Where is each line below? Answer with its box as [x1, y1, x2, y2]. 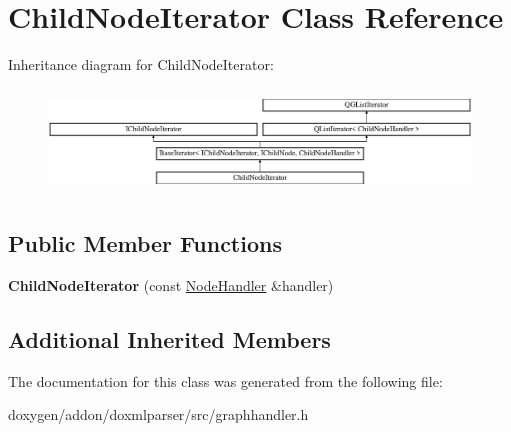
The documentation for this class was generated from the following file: [8, 370, 443, 391]
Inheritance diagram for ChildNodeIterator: [8, 54, 274, 75]
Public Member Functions [8, 228, 282, 259]
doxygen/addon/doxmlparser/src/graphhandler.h [8, 404, 309, 425]
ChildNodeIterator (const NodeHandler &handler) [8, 274, 334, 295]
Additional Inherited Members [8, 323, 331, 354]
